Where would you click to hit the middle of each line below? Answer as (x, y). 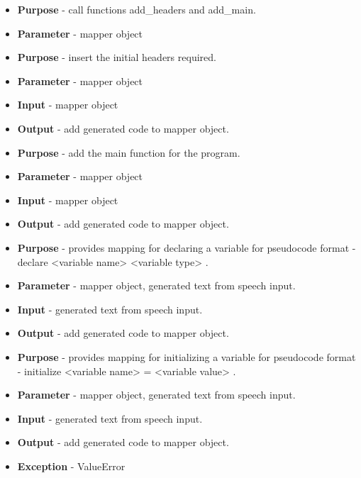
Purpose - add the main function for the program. (129, 152)
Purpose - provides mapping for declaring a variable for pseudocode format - (187, 247)
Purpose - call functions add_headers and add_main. (137, 9)
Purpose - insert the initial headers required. (117, 57)
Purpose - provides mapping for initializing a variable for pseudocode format (187, 356)
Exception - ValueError (71, 466)
